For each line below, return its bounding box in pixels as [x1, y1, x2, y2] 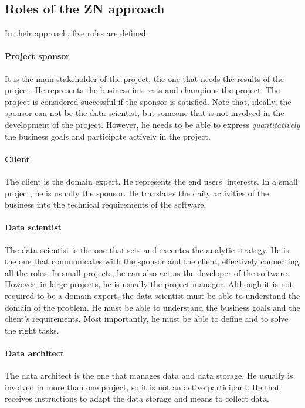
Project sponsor [5, 50, 70, 62]
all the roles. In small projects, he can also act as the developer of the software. [5, 266, 290, 278]
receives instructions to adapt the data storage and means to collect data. [5, 392, 269, 404]
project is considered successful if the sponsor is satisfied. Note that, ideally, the [5, 95, 292, 107]
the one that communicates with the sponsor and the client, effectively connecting [5, 255, 299, 267]
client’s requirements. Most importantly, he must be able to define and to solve [5, 312, 289, 325]
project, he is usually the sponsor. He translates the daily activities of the [5, 186, 269, 199]
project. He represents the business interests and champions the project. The [5, 84, 280, 96]
